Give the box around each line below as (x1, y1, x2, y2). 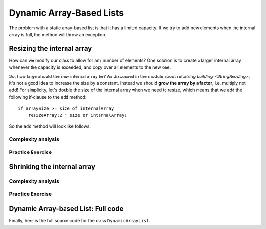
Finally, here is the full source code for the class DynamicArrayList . (9, 218, 150, 224)
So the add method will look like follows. (9, 123, 91, 129)
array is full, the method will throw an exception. (9, 31, 107, 37)
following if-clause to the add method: (9, 94, 87, 100)
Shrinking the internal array (9, 162, 96, 171)
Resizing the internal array (9, 44, 92, 53)
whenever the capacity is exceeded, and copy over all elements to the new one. (9, 64, 171, 70)
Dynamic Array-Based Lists (9, 7, 124, 18)
